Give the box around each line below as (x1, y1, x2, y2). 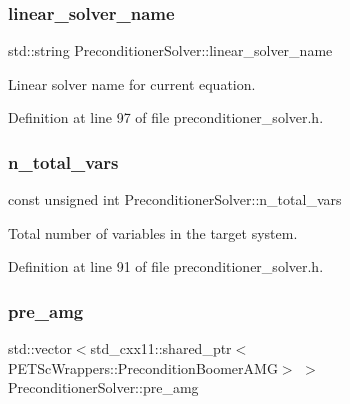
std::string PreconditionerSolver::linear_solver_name (8, 40, 333, 61)
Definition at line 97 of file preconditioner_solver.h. (8, 107, 324, 128)
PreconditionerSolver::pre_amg (8, 377, 199, 398)
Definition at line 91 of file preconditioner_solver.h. (8, 256, 324, 277)
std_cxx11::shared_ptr (90, 338, 232, 359)
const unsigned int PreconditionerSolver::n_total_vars (8, 189, 342, 210)
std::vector (8, 338, 72, 359)
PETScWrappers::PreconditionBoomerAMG (8, 357, 278, 378)
